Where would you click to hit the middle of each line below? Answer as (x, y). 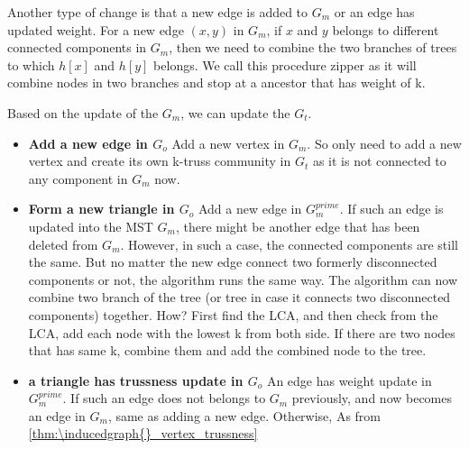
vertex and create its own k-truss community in (160, 161)
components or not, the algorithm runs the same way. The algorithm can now (243, 279)
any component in (78, 178)
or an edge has (374, 12)
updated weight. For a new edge (96, 29)
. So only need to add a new (384, 143)
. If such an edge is (391, 209)
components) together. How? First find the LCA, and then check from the (233, 314)
